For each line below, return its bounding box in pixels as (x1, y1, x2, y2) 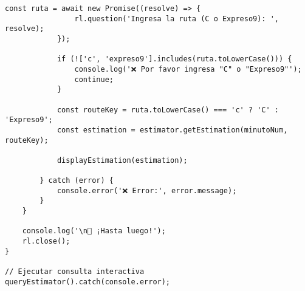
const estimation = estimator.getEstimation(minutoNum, (57, 125, 288, 134)
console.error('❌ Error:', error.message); (57, 186, 237, 195)
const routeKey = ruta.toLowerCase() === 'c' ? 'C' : (57, 105, 279, 114)
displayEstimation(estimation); (57, 156, 188, 165)
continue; (74, 75, 114, 84)
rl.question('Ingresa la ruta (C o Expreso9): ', (74, 14, 279, 23)
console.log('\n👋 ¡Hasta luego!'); (22, 227, 166, 236)
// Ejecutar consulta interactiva (5, 267, 145, 276)
